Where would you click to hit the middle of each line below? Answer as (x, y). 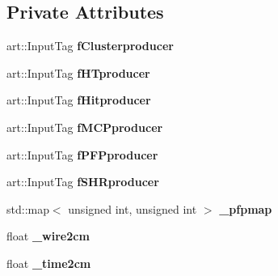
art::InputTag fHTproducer (78, 72)
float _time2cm (49, 263)
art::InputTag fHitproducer (79, 100)
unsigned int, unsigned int (133, 208)
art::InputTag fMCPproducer (85, 127)
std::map (28, 208)
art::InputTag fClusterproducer (90, 46)
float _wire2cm (48, 236)
